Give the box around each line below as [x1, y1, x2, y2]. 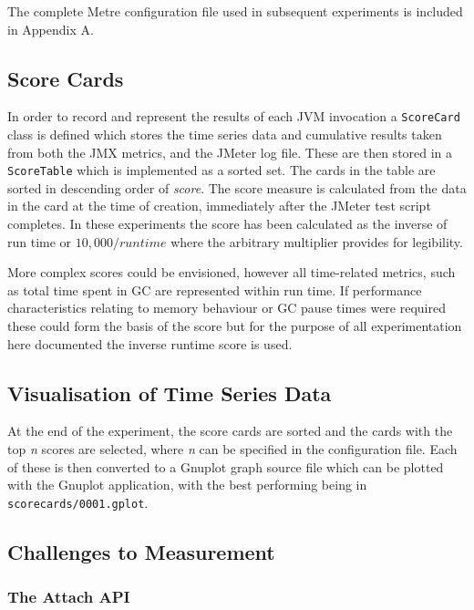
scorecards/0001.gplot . [7, 492, 149, 512]
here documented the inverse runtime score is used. [7, 334, 293, 353]
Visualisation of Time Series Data [7, 378, 332, 407]
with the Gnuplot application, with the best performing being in [7, 475, 367, 494]
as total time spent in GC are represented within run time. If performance [7, 280, 422, 299]
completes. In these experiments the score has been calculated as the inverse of [7, 214, 448, 233]
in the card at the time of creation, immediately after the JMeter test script [7, 196, 431, 215]
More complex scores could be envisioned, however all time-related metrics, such [7, 263, 456, 282]
